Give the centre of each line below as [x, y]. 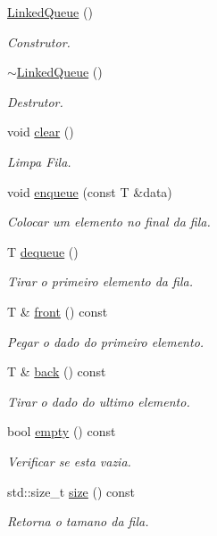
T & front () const [58, 311]
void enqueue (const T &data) [90, 191]
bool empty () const [62, 431]
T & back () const [57, 371]
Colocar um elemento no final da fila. [109, 222]
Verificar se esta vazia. [69, 461]
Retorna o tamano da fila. [78, 521]
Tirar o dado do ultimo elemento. [99, 401]
